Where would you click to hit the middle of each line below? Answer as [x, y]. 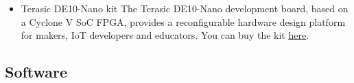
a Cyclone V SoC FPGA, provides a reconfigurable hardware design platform [183, 21]
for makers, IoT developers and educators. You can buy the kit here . [165, 35]
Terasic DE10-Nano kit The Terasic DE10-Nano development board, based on [185, 8]
